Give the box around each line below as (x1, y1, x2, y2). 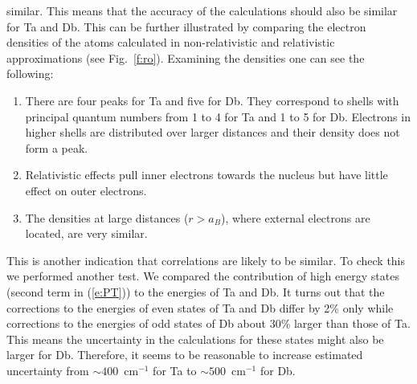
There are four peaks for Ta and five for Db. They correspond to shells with (25, 92, 399, 108)
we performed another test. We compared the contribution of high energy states (6, 268, 399, 284)
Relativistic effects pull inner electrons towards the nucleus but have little (25, 166, 388, 183)
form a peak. (25, 139, 88, 156)
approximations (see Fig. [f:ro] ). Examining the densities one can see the (6, 49, 365, 66)
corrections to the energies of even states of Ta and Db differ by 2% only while (6, 299, 394, 316)
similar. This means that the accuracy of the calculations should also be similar (6, 2, 398, 18)
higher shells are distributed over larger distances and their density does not (25, 124, 400, 141)
